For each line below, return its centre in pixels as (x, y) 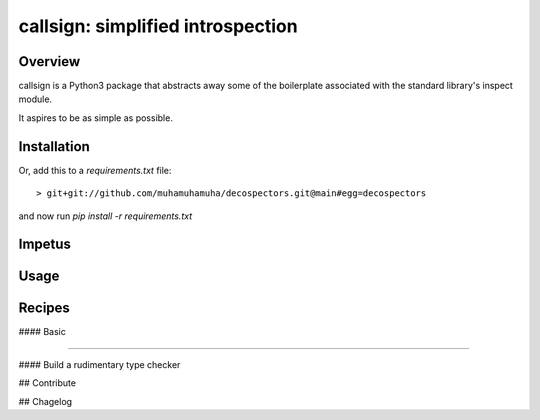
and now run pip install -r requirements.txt (105, 216)
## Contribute (47, 383)
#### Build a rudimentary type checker (99, 364)
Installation (54, 146)
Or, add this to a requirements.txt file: (95, 170)
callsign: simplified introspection (158, 26)
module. (35, 99)
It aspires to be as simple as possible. (96, 117)
